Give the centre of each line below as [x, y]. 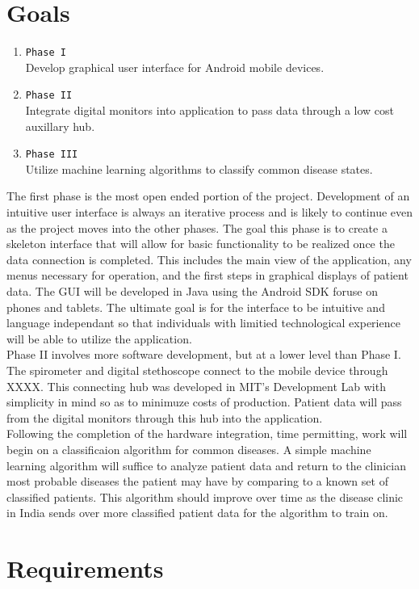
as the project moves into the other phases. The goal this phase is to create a [197, 227]
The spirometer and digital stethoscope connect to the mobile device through [197, 370]
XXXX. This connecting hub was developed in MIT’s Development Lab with [196, 386]
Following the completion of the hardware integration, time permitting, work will [207, 433]
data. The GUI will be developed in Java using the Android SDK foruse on [193, 291]
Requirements [85, 568]
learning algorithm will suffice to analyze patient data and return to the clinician [206, 465]
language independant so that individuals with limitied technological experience [203, 323]
